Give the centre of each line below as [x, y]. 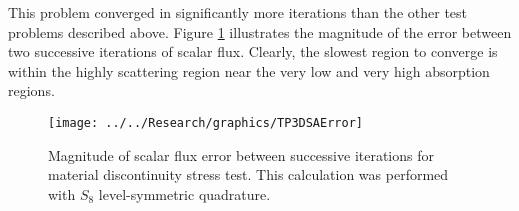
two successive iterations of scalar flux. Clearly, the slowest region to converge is [253, 51]
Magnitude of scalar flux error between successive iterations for [241, 154]
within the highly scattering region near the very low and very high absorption [249, 70]
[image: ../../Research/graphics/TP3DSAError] [205, 122]
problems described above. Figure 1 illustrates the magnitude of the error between [260, 31]
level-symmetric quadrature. [184, 193]
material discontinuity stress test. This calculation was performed [248, 174]
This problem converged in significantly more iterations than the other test [238, 12]
